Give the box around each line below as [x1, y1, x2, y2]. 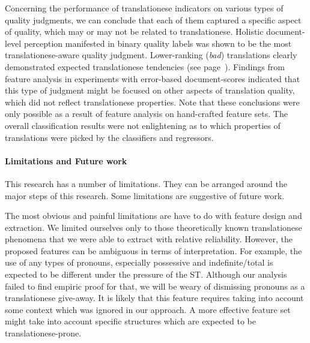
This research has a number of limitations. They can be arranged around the [5, 177, 287, 189]
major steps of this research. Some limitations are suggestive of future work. [5, 189, 285, 201]
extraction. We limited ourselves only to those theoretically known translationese [5, 221, 302, 233]
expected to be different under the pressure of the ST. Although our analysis [5, 268, 287, 281]
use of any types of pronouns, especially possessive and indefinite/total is [5, 256, 273, 269]
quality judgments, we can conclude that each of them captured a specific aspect [5, 13, 302, 26]
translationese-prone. [5, 327, 82, 339]
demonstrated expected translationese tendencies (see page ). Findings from [5, 60, 285, 73]
